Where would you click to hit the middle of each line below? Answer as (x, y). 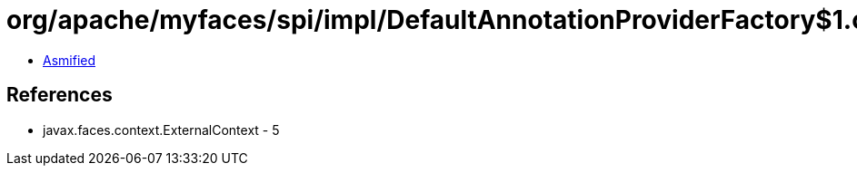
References (60, 95)
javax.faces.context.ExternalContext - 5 (161, 130)
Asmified (70, 60)
